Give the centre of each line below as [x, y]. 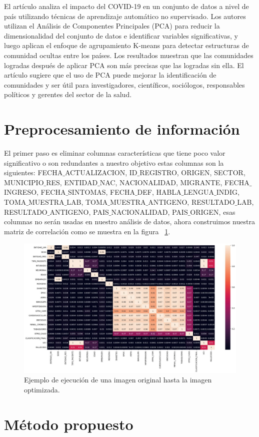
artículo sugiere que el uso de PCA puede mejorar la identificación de [110, 75]
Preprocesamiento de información [122, 129]
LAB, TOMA [87, 202]
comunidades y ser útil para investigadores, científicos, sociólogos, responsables [124, 84]
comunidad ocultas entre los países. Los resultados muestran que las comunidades [129, 55]
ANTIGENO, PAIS [79, 211]
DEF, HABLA [159, 192]
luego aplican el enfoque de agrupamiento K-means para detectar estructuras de [126, 45]
